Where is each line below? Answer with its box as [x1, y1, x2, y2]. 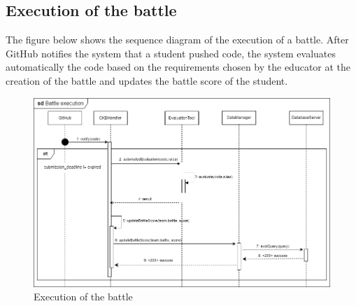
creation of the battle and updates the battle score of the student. [6, 73, 288, 88]
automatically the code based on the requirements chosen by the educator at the [6, 60, 351, 74]
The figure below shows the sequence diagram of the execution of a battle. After [6, 32, 349, 47]
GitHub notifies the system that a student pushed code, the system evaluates [6, 46, 336, 60]
